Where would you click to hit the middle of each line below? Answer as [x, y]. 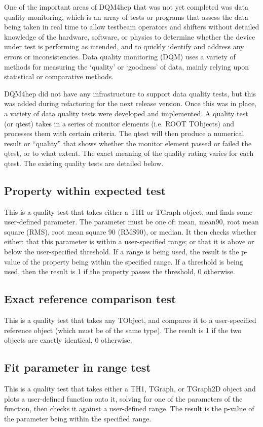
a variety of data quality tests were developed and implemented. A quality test [126, 113]
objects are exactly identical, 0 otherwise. [68, 340]
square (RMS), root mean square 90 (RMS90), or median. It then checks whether [130, 231]
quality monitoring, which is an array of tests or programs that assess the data [126, 17]
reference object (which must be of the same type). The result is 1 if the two [123, 330]
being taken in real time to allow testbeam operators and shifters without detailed [132, 27]
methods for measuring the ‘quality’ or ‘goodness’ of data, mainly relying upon [127, 66]
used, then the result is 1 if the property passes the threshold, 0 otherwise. [120, 271]
